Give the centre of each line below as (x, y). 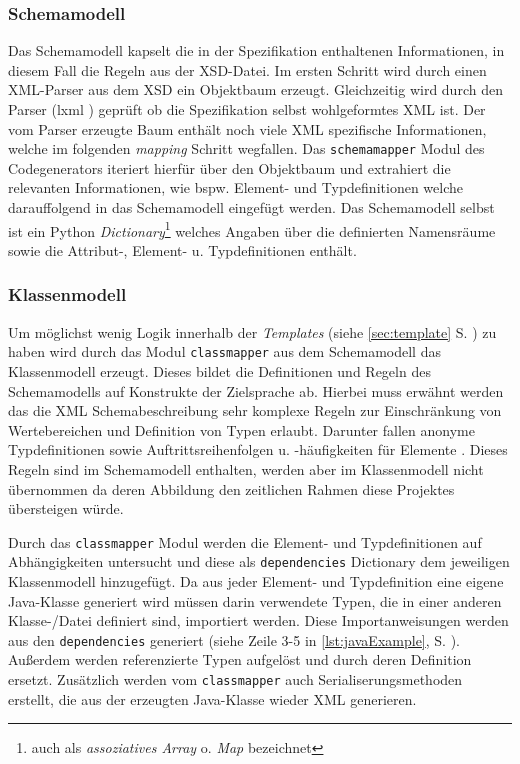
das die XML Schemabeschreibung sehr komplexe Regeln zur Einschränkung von (255, 410)
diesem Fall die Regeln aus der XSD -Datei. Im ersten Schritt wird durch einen (247, 69)
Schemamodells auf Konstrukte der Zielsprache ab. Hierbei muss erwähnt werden (256, 390)
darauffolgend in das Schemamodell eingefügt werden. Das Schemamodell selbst (251, 207)
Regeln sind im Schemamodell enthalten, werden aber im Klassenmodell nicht (246, 468)
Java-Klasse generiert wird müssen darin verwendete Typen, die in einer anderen (255, 600)
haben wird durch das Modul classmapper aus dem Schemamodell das (224, 351)
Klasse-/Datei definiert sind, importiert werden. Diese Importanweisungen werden (258, 620)
